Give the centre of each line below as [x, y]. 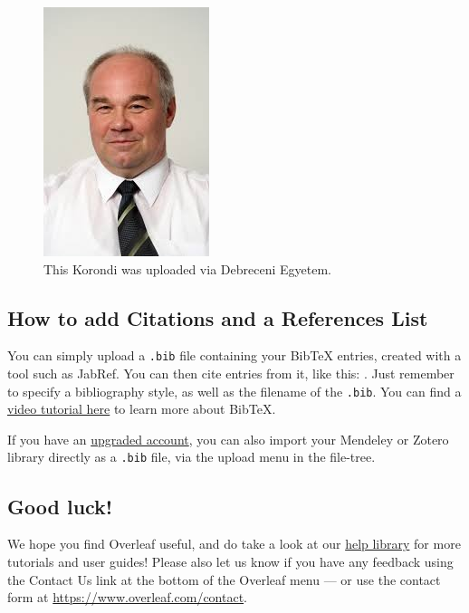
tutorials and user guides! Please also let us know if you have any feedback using [230, 561]
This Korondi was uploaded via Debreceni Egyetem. [187, 268]
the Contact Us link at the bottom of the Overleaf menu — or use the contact [224, 579]
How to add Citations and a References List [218, 317]
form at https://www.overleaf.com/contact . [128, 597]
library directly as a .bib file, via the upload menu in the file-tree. [191, 457]
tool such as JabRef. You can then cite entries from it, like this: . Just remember [231, 374]
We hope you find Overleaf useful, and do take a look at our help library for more [234, 544]
